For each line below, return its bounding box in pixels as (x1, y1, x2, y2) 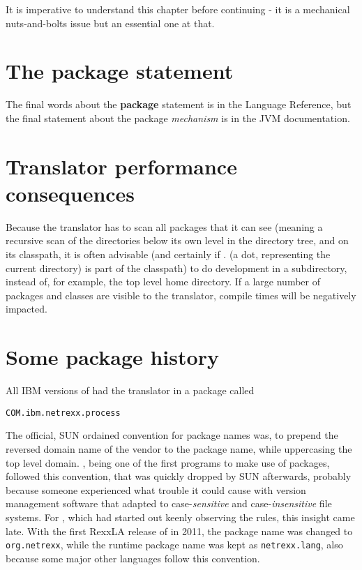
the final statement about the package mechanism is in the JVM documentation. (6, 110, 350, 125)
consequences (6, 179, 135, 207)
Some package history (6, 343, 219, 371)
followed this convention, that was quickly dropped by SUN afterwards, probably (6, 469, 352, 483)
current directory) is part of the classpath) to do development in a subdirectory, (6, 260, 347, 275)
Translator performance (6, 151, 237, 180)
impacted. (6, 301, 47, 316)
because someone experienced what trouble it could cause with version (6, 482, 306, 497)
